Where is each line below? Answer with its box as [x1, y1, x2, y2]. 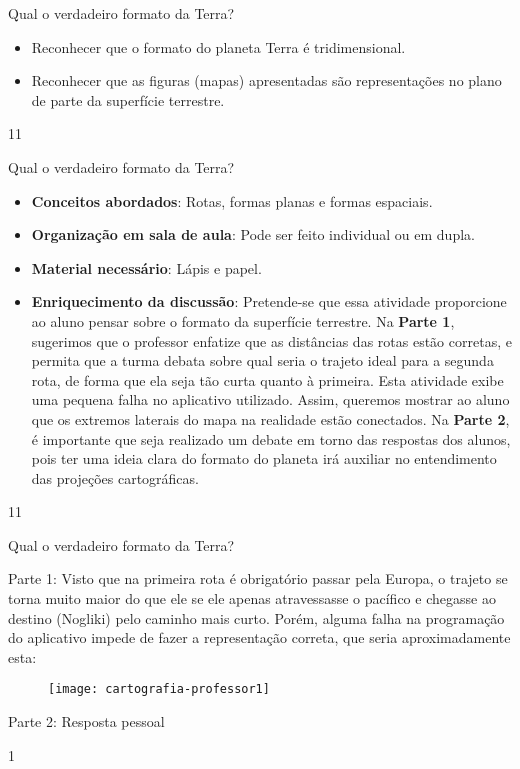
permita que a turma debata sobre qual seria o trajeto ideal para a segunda [31, 350, 494, 371]
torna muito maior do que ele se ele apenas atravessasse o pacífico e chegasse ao [8, 588, 496, 609]
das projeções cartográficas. [31, 467, 199, 488]
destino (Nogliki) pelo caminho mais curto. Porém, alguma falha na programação [8, 607, 505, 628]
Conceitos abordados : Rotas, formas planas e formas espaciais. [31, 190, 433, 211]
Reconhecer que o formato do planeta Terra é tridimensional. [31, 36, 406, 57]
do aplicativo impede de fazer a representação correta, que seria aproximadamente [8, 627, 511, 648]
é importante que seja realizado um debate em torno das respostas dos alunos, [31, 428, 511, 449]
